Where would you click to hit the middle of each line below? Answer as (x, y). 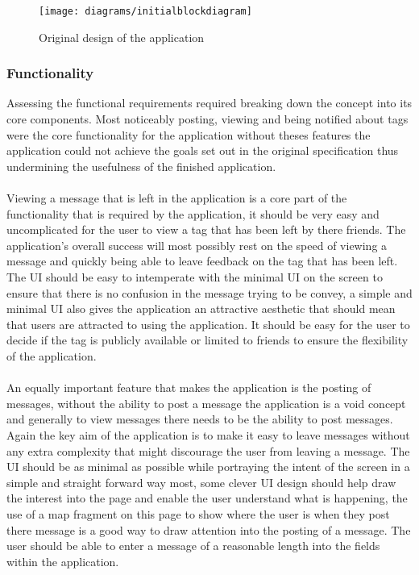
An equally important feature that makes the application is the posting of (189, 387)
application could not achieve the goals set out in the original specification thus (203, 150)
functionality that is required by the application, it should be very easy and (193, 213)
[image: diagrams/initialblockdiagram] (145, 11)
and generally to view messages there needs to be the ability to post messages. (200, 419)
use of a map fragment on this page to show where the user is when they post (198, 513)
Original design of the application (122, 37)
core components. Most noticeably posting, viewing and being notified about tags (207, 119)
